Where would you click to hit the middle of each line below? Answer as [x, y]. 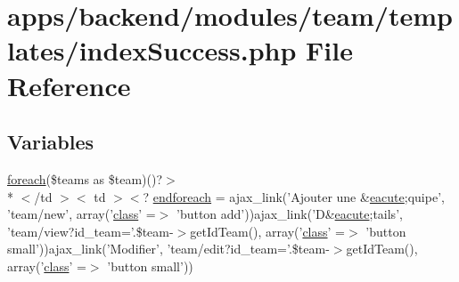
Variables [51, 142]
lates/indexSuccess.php [152, 50]
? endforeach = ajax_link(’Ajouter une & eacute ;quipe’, [294, 196]
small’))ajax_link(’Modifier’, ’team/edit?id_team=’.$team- [168, 249]
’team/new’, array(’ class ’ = [82, 214]
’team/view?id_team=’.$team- [90, 231]
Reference [69, 85]
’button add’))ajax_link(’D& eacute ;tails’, [290, 214]
